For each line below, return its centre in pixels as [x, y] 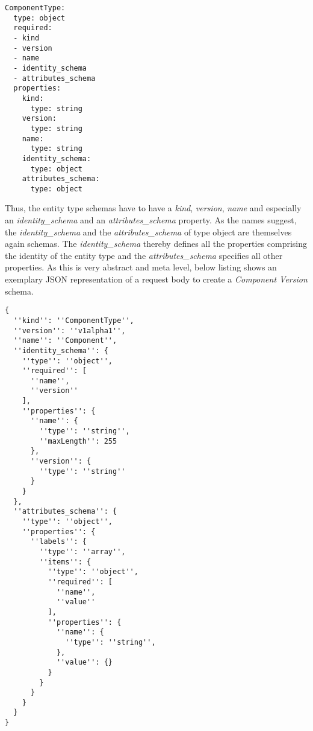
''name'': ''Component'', [65, 341]
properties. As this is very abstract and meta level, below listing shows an [141, 267]
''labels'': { [59, 542]
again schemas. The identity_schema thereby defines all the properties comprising [156, 244]
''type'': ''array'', [82, 551]
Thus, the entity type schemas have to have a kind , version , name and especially [153, 208]
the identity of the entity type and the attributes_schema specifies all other [144, 255]
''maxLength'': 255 [78, 441]
